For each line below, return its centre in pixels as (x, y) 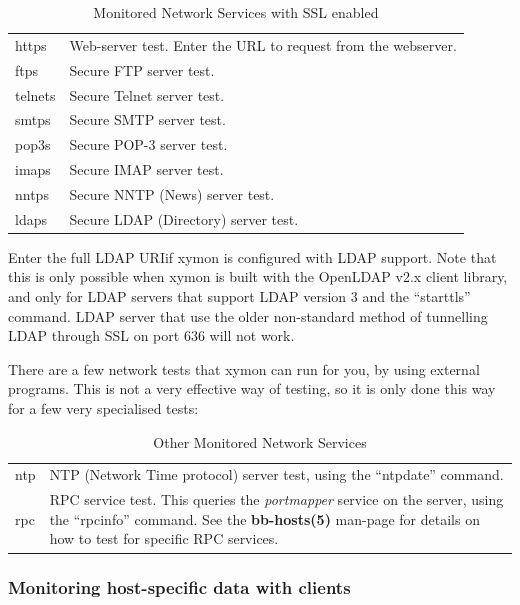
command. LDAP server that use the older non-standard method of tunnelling (248, 315)
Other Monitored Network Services (260, 441)
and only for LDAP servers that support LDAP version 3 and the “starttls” (239, 296)
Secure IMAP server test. (146, 169)
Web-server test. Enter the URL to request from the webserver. (263, 44)
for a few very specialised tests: (103, 408)
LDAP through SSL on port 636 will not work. (151, 335)
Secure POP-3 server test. (148, 144)
